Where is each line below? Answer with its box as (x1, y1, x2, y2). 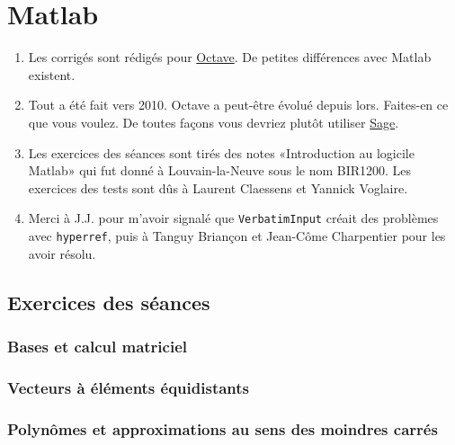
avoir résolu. (28, 244, 96, 263)
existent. (28, 65, 76, 84)
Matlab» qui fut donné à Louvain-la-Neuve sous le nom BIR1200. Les (28, 161, 412, 180)
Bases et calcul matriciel (7, 334, 188, 357)
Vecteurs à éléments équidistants (7, 376, 250, 398)
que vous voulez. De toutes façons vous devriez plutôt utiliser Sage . (28, 112, 399, 131)
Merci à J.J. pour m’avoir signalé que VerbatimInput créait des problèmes (28, 209, 439, 227)
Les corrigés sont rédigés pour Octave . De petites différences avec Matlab (28, 48, 432, 67)
